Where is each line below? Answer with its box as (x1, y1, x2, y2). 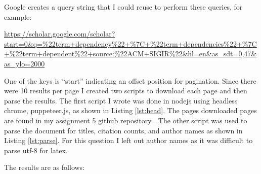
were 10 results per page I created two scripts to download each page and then (4, 85, 247, 96)
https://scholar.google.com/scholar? (4, 28, 115, 39)
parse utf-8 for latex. (4, 145, 68, 155)
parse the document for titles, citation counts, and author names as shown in (4, 125, 243, 135)
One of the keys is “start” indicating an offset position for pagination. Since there (4, 75, 256, 86)
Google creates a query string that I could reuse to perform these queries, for (4, 2, 243, 12)
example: (4, 11, 32, 22)
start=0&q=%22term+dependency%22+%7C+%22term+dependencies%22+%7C (4, 38, 257, 49)
